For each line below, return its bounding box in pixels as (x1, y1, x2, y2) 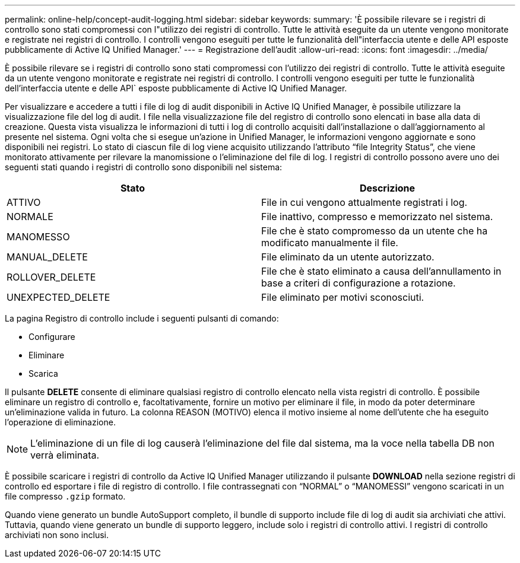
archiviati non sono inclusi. (5, 530, 109, 540)
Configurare (28, 332, 75, 342)
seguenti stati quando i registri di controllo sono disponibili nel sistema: (5, 162, 283, 172)
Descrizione (359, 182, 416, 194)
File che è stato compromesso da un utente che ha (261, 225, 488, 237)
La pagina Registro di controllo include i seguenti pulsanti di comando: (5, 313, 279, 323)
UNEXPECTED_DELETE (7, 291, 110, 303)
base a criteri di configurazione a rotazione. (261, 277, 456, 289)
